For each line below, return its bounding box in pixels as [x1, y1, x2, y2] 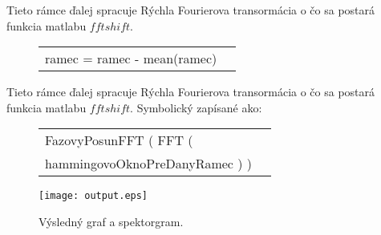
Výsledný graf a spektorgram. [39, 213, 184, 230]
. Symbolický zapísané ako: [130, 99, 262, 115]
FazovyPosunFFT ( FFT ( [45, 131, 193, 150]
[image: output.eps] [39, 190, 148, 202]
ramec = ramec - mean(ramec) [45, 49, 217, 68]
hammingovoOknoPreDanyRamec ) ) [45, 154, 253, 173]
